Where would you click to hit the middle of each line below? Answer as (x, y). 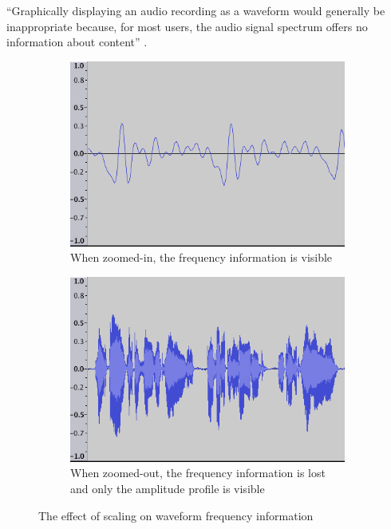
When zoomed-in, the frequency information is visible (201, 257)
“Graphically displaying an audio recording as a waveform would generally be (196, 10)
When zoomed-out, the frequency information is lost (198, 473)
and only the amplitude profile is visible (168, 488)
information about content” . (77, 42)
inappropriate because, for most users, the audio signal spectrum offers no (187, 26)
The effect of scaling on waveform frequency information (176, 515)
